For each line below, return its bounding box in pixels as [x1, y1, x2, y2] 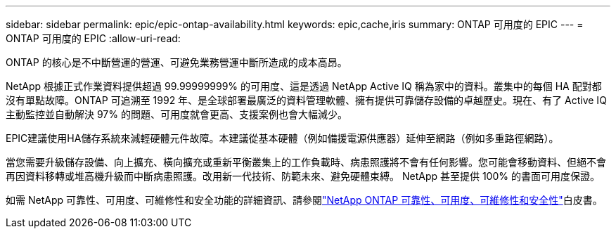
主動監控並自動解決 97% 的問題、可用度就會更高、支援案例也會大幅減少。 [6, 108, 347, 120]
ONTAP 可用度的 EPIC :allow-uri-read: [6, 32, 181, 44]
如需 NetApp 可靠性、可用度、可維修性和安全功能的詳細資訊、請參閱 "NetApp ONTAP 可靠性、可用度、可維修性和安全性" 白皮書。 [6, 194, 603, 206]
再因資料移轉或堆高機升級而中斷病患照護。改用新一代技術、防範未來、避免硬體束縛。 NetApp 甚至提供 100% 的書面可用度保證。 [6, 170, 600, 182]
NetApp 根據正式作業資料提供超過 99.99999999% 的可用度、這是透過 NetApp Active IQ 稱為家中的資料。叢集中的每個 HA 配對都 [6, 80, 602, 92]
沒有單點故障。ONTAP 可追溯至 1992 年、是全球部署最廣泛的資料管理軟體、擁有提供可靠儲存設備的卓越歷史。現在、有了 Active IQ [6, 94, 607, 106]
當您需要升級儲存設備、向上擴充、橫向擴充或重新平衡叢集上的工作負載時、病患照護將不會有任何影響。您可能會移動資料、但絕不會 [6, 156, 606, 168]
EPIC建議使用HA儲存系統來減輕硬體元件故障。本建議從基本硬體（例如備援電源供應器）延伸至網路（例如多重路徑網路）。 [6, 132, 559, 144]
